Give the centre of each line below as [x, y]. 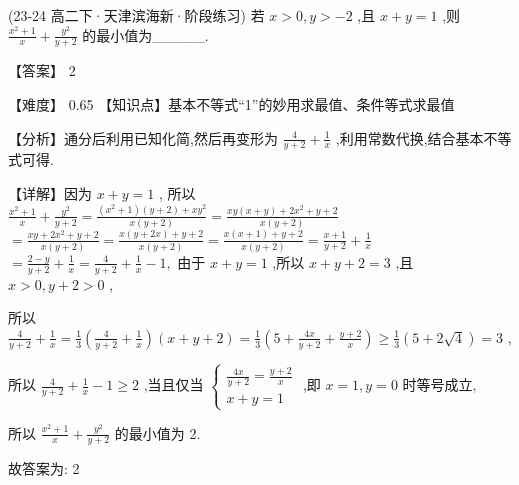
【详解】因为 [50, 193]
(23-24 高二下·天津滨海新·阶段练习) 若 [136, 15]
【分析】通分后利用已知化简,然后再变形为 [143, 137]
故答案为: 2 [44, 468]
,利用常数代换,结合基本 [409, 137]
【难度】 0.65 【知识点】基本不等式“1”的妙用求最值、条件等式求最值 [231, 104]
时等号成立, [439, 384]
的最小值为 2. [157, 432]
